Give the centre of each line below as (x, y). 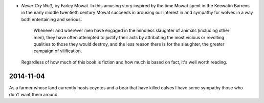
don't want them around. (34, 95)
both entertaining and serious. (52, 19)
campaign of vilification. (58, 51)
